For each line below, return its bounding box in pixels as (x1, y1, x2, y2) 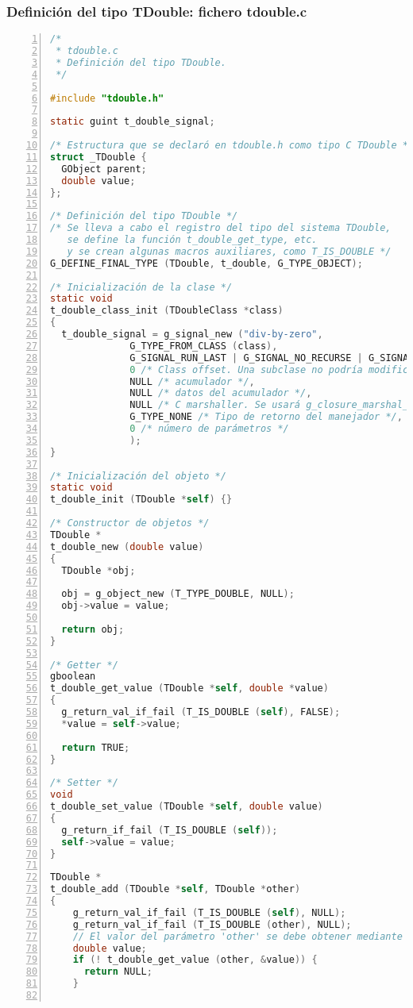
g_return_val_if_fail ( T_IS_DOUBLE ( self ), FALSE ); (61, 706, 341, 718)
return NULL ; (83, 966, 152, 978)
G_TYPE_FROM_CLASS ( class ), (129, 340, 278, 352)
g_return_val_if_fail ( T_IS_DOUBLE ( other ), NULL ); (72, 918, 352, 930)
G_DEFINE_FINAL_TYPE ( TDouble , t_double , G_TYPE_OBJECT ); (50, 257, 363, 269)
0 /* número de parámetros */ (129, 423, 289, 435)
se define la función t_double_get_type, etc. (67, 234, 318, 246)
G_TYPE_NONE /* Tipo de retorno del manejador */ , (129, 411, 403, 423)
